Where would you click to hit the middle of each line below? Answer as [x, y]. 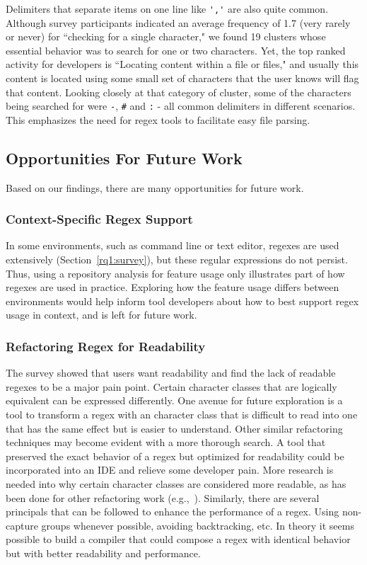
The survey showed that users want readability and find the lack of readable [171, 373]
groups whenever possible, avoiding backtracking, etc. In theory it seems [198, 525]
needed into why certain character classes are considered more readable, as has [176, 484]
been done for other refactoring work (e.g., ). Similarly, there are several [163, 497]
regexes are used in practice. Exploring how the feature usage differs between [173, 287]
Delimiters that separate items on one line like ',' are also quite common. [167, 8]
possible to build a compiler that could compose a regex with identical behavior [178, 539]
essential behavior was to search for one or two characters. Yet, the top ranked [176, 50]
